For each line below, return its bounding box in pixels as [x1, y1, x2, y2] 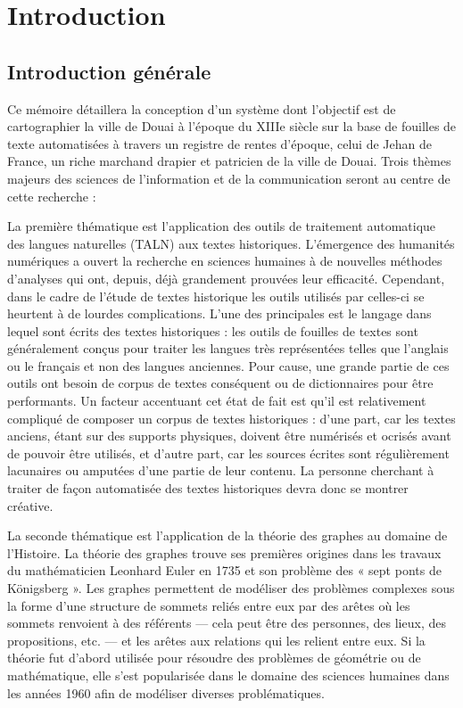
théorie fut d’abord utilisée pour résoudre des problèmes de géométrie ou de [7, 648, 421, 667]
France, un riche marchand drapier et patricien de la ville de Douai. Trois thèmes [7, 152, 451, 170]
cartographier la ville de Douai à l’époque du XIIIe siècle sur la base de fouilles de [7, 117, 457, 136]
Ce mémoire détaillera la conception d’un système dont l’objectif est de [7, 99, 396, 118]
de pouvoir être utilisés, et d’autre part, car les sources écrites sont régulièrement [7, 443, 450, 462]
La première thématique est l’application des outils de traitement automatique [7, 217, 436, 235]
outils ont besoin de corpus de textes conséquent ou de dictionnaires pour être [7, 374, 434, 392]
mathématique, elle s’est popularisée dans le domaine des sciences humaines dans [7, 665, 450, 684]
